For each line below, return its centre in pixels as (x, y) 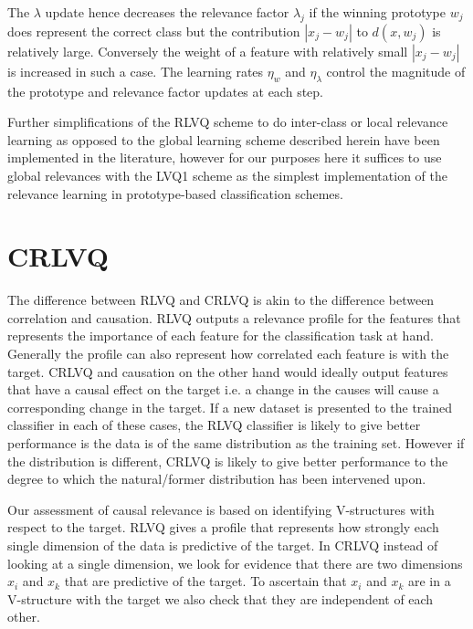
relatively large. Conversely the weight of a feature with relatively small (208, 51)
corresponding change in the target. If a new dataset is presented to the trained (230, 407)
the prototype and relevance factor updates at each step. (165, 91)
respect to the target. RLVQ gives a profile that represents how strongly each (223, 527)
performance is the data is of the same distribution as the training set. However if (236, 443)
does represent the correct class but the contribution (154, 31)
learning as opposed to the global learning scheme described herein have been (224, 139)
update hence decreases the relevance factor (167, 12)
